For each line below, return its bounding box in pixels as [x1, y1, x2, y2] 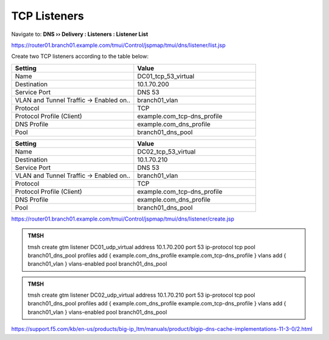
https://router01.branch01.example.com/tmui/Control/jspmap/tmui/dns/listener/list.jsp [11, 41, 225, 49]
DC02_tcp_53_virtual [137, 147, 196, 155]
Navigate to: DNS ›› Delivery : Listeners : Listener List [11, 30, 149, 38]
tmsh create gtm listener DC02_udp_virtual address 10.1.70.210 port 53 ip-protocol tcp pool [27, 291, 255, 299]
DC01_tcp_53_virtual [137, 72, 195, 80]
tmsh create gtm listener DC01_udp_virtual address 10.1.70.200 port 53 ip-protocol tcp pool [27, 243, 256, 250]
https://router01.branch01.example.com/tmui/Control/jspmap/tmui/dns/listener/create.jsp [11, 215, 235, 222]
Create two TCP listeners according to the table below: [11, 52, 149, 60]
